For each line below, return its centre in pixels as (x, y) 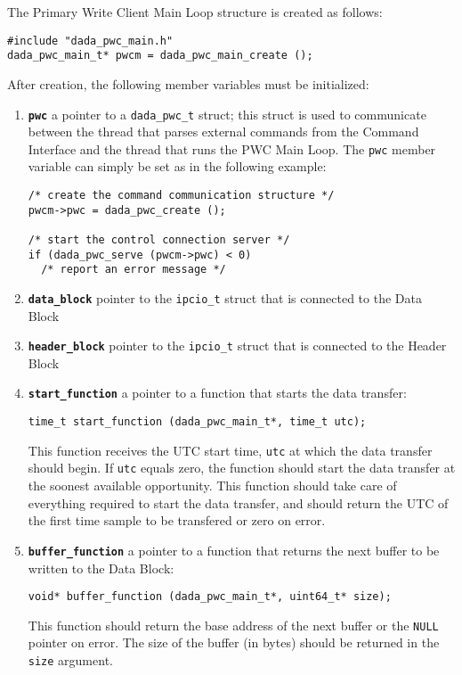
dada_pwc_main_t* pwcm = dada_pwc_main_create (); (160, 56)
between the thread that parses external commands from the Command (223, 132)
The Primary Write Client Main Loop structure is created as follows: (195, 12)
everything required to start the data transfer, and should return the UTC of (238, 502)
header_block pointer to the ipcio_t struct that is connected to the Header (237, 346)
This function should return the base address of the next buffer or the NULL (233, 625)
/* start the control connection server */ (159, 239)
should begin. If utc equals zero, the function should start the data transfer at (242, 468)
